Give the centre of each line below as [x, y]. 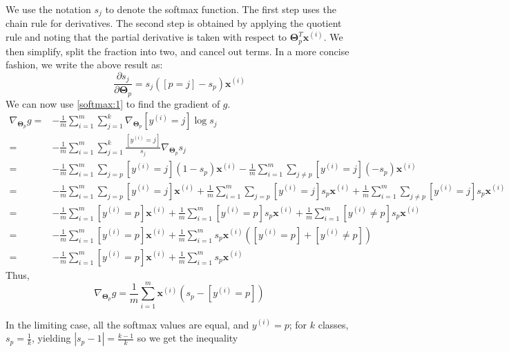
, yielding [51, 338]
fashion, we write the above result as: [84, 65]
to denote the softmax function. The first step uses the [221, 9]
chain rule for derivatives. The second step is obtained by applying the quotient [174, 23]
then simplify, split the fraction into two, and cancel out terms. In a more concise [177, 51]
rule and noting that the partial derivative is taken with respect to [146, 37]
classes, [333, 324]
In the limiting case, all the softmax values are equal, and [127, 324]
